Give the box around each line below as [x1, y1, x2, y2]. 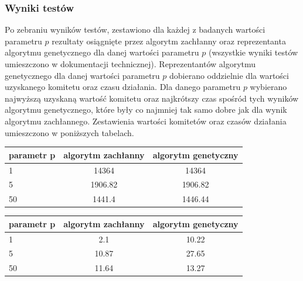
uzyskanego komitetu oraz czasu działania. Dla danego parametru [5, 81, 241, 93]
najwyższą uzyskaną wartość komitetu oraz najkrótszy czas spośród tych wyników [5, 92, 299, 104]
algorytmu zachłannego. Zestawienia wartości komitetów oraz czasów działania [5, 115, 287, 127]
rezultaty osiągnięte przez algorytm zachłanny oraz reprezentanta [52, 34, 286, 47]
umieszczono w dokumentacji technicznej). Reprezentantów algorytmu [5, 58, 256, 70]
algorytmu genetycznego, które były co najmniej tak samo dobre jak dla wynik [5, 103, 287, 116]
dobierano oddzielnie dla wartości [169, 69, 289, 81]
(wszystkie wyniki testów [208, 46, 298, 58]
